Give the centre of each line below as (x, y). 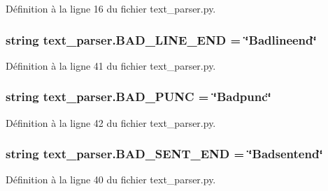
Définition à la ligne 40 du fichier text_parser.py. (111, 179)
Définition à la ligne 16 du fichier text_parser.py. (111, 8)
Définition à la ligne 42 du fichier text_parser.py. (111, 122)
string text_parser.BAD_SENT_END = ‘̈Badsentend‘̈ (164, 154)
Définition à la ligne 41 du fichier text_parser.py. (111, 65)
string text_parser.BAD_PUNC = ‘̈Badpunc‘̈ (138, 97)
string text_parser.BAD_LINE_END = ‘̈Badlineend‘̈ (161, 39)
